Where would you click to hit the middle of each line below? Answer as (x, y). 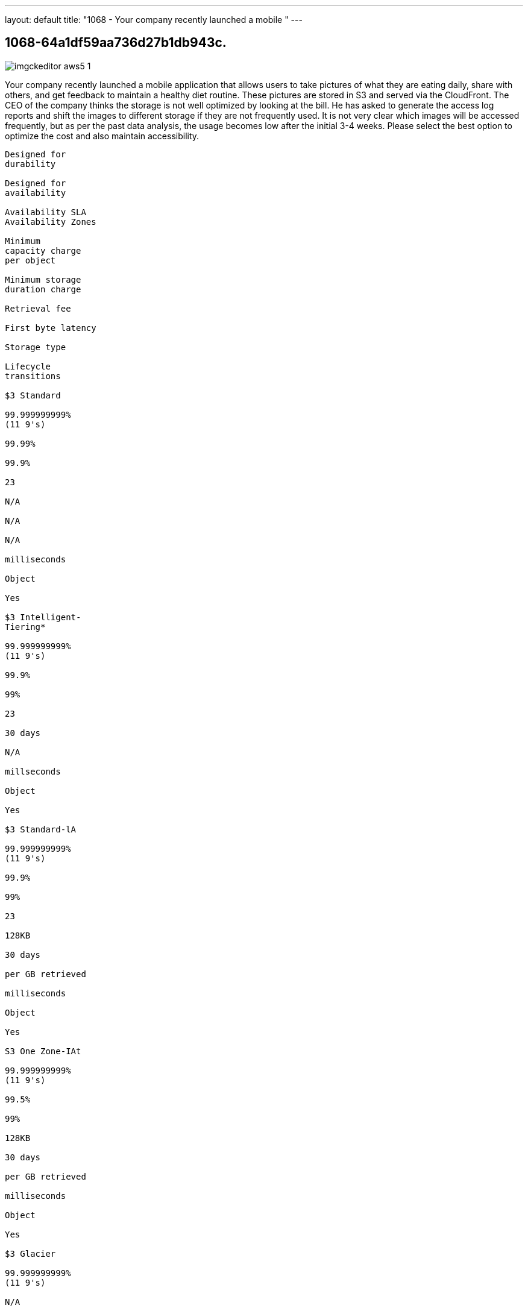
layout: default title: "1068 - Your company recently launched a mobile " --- (154, 20)
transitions (33, 376)
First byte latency (51, 328)
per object (30, 260)
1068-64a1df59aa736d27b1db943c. (116, 43)
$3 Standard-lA (41, 829)
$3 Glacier (30, 1253)
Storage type (36, 347)
